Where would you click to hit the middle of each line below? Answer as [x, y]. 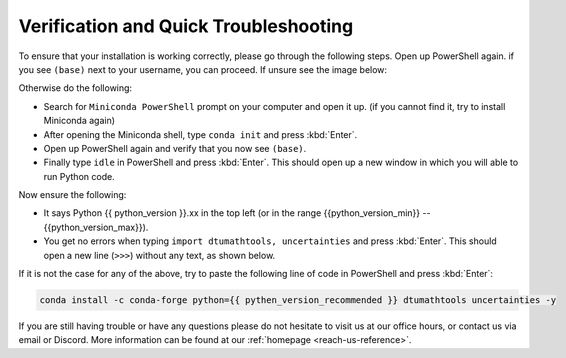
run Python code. [79, 176]
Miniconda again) [79, 121]
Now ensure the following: [72, 195]
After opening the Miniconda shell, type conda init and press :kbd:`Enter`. [200, 134]
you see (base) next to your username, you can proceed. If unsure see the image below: [203, 69]
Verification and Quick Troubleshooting [186, 26]
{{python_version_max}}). [96, 227]
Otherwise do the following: [75, 88]
